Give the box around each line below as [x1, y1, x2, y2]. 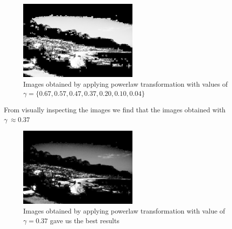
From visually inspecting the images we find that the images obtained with [4, 104, 226, 114]
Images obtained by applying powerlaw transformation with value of [23, 205, 225, 215]
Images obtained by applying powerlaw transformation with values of [23, 78, 228, 89]
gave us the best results [50, 215, 119, 225]
